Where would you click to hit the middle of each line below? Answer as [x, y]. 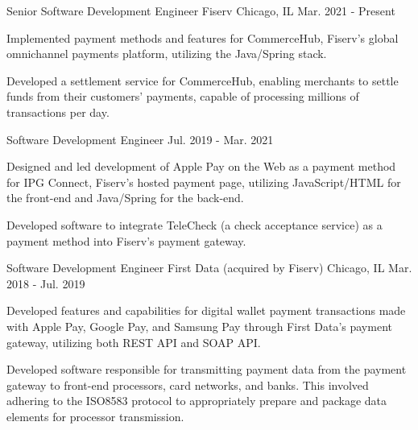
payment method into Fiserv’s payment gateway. [126, 240]
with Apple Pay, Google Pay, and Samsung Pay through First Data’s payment [199, 326]
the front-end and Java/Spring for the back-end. [125, 198]
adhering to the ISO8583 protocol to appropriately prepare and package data [197, 401]
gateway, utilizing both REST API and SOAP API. [134, 342]
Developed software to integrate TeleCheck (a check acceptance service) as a [195, 224]
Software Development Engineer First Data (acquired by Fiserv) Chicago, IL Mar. [209, 268]
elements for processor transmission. [95, 416]
